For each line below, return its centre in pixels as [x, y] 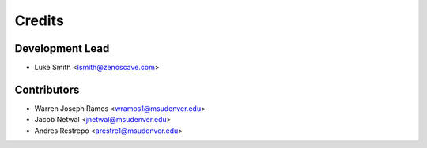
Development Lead [62, 48]
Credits [40, 20]
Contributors [47, 89]
